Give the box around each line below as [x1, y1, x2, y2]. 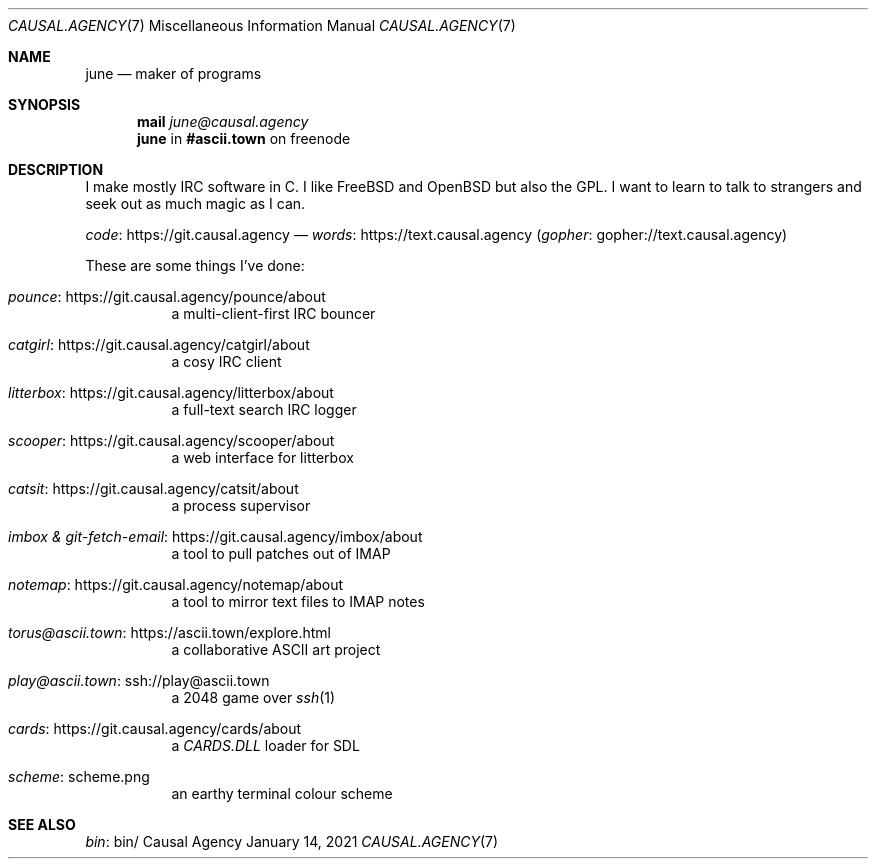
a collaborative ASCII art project [171, 641, 381, 658]
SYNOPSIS [8, 96, 81, 113]
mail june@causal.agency [137, 113, 309, 130]
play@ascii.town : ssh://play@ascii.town [8, 672, 270, 689]
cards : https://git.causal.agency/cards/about [8, 720, 302, 737]
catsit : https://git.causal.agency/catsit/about [8, 480, 299, 497]
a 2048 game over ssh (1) [171, 689, 336, 706]
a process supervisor [171, 497, 311, 514]
